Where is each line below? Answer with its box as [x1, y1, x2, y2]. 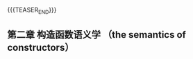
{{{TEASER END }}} [7, 6, 57, 16]
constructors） [7, 42, 74, 54]
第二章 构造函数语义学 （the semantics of [7, 29, 186, 40]
